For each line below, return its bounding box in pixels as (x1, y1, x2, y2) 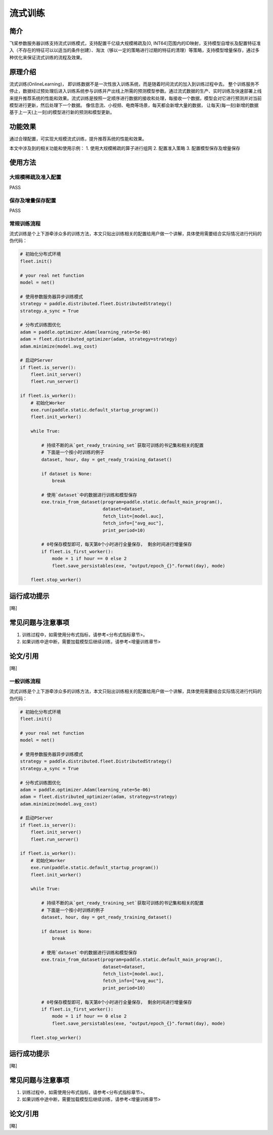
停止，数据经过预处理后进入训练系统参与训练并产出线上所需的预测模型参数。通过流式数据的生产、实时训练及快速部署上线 (9, 88, 262, 94)
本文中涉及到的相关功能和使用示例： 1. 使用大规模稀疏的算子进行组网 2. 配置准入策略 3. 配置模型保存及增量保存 (9, 145, 241, 151)
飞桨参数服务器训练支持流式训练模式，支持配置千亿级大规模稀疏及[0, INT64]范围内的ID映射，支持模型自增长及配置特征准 (9, 40, 261, 47)
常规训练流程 (9, 220, 41, 227)
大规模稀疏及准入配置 (9, 174, 62, 181)
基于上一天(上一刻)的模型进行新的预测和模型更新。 (9, 109, 115, 115)
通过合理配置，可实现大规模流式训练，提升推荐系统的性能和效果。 (9, 136, 147, 142)
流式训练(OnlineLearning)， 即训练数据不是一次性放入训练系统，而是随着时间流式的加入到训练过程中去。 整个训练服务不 (9, 81, 260, 87)
